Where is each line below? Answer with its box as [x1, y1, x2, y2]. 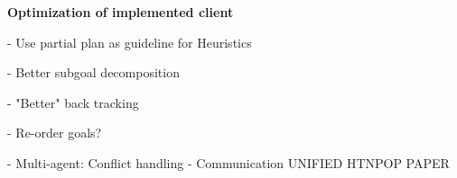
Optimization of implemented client [7, 3, 234, 21]
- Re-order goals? [7, 123, 102, 142]
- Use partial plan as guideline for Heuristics [7, 32, 252, 51]
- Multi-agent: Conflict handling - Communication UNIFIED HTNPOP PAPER [7, 153, 450, 172]
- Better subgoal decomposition [7, 63, 180, 82]
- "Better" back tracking [7, 93, 139, 111]
